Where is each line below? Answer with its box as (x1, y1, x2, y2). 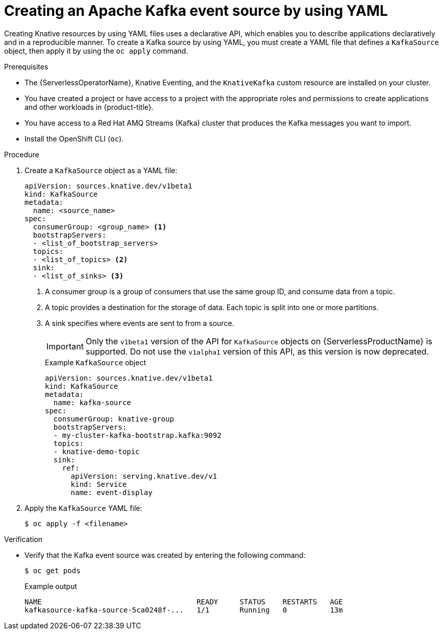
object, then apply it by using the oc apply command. (4, 46, 188, 55)
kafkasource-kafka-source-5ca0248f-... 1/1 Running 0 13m (24, 605, 343, 614)
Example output (24, 581, 77, 591)
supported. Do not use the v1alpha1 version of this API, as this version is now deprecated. (85, 346, 429, 357)
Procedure (4, 150, 39, 159)
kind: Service (70, 480, 127, 488)
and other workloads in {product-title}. (24, 102, 154, 111)
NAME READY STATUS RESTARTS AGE (24, 597, 343, 606)
